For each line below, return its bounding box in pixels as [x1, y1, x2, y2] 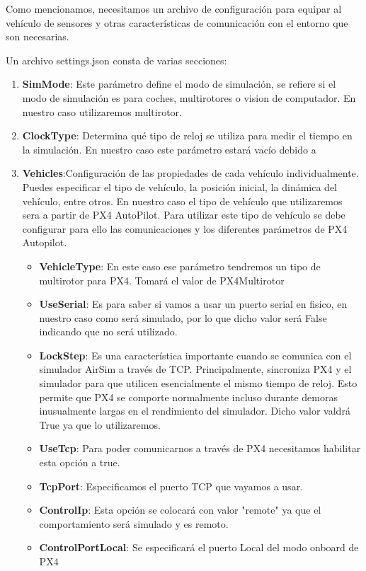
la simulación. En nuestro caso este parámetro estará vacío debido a [22, 142, 316, 156]
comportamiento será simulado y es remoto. [39, 516, 229, 531]
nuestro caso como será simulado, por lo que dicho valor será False [39, 310, 327, 325]
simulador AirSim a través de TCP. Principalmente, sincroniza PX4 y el [39, 362, 352, 376]
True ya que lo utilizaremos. [39, 417, 161, 432]
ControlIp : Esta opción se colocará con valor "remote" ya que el [39, 502, 321, 517]
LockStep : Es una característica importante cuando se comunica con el [39, 347, 352, 362]
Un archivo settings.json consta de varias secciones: [6, 52, 227, 67]
